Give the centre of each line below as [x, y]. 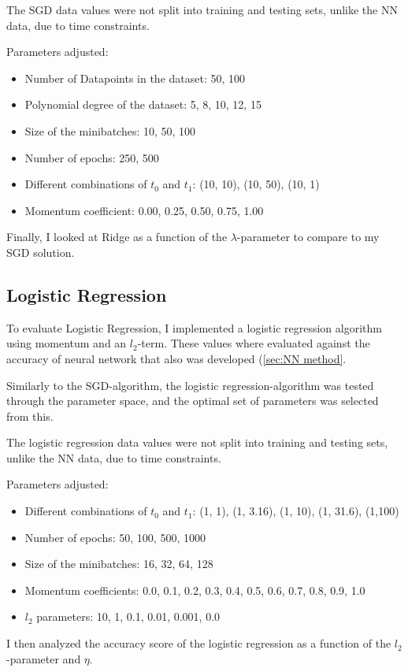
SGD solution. [41, 252]
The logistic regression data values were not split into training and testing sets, [197, 442]
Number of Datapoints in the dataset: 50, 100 [135, 78]
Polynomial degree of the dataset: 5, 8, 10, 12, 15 [143, 104]
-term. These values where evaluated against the [254, 343]
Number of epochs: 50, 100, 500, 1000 [115, 537]
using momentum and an [67, 343]
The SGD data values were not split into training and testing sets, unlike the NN [202, 9]
